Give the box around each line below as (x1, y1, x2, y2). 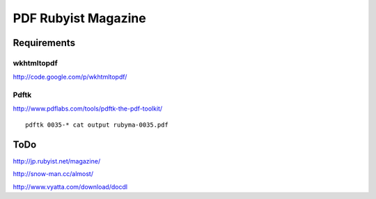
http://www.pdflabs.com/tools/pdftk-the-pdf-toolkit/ (13, 104, 163, 113)
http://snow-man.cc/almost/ (13, 170, 94, 178)
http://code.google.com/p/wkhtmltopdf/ (13, 73, 127, 81)
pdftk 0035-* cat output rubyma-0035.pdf (25, 120, 169, 129)
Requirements (13, 37, 76, 49)
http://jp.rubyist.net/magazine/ (13, 157, 101, 165)
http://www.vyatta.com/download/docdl (13, 182, 128, 191)
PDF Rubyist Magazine (13, 10, 146, 26)
